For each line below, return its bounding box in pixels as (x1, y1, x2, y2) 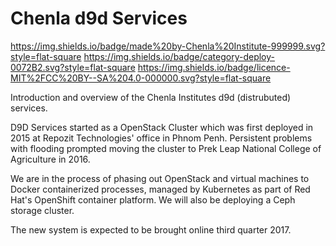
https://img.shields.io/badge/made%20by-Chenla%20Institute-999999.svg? (10, 40, 326, 52)
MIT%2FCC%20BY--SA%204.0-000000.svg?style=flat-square (10, 72, 272, 84)
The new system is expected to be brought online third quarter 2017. (10, 223, 292, 236)
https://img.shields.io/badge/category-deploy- (83, 50, 275, 62)
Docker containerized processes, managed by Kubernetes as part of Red (10, 183, 311, 195)
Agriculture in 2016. (10, 153, 91, 165)
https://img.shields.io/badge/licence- (137, 61, 291, 73)
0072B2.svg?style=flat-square (10, 61, 136, 73)
